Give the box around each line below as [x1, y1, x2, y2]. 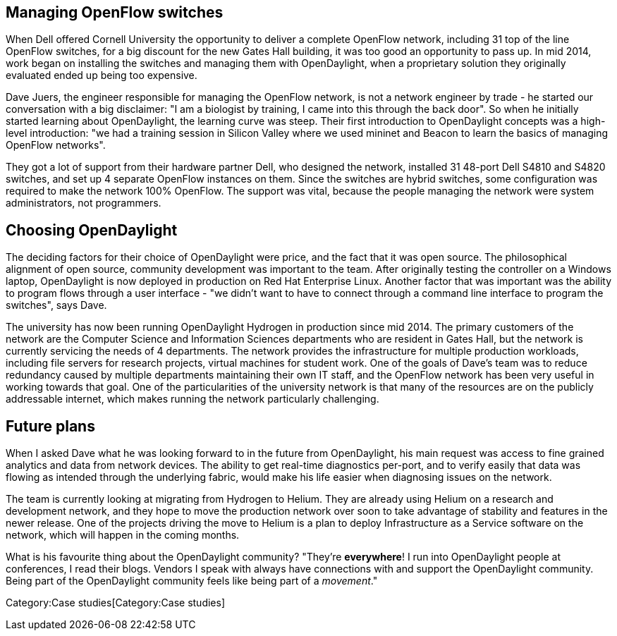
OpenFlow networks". [6, 139, 106, 152]
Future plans [6, 417, 95, 435]
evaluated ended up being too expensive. [6, 69, 197, 82]
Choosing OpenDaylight [6, 221, 178, 239]
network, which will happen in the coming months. [6, 529, 240, 542]
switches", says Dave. [6, 299, 107, 312]
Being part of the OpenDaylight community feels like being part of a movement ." [6, 575, 378, 587]
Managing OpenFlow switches [6, 4, 224, 21]
